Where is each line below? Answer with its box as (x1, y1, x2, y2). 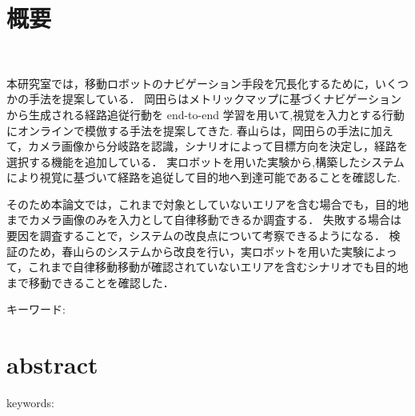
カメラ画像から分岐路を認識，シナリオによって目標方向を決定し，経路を (28, 138, 408, 154)
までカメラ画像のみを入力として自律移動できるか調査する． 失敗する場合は (6, 211, 401, 228)
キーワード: (6, 301, 66, 318)
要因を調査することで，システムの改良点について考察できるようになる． (6, 227, 385, 244)
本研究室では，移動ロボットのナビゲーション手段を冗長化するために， (6, 74, 376, 91)
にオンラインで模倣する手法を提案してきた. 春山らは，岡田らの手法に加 (6, 122, 382, 138)
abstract (6, 348, 98, 381)
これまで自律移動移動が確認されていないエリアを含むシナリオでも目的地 (28, 258, 409, 275)
